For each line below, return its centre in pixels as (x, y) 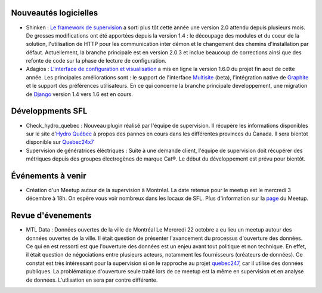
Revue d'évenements (51, 216)
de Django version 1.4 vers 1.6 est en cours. (80, 94)
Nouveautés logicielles (55, 13)
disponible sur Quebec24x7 (60, 142)
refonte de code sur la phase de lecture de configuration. (96, 61)
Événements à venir (49, 176)
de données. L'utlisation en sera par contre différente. (92, 280)
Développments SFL (49, 111)
